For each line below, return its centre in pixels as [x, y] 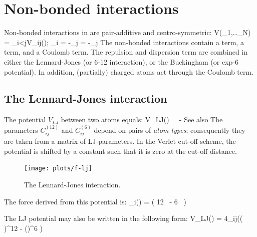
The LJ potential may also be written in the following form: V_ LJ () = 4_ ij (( [123, 218]
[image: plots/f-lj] [58, 169]
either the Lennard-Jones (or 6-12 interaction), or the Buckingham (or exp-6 [121, 61]
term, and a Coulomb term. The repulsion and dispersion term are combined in [126, 52]
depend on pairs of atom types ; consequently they [170, 130]
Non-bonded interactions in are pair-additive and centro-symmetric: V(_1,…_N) [127, 32]
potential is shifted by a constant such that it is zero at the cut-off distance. [120, 151]
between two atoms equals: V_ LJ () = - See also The [142, 120]
